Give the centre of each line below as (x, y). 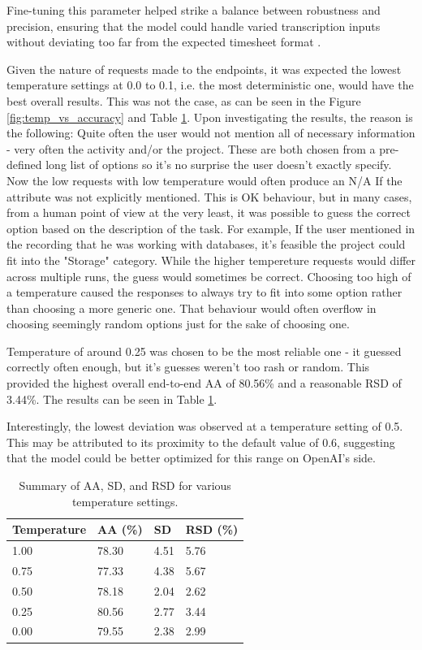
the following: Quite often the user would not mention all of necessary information (211, 133)
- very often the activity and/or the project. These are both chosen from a (191, 148)
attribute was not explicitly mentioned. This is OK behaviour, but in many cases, (209, 196)
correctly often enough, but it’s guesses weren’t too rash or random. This (188, 367)
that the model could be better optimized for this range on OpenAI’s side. (191, 458)
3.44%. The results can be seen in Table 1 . (112, 399)
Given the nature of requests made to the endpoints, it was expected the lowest (204, 69)
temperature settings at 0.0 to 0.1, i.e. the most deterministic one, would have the (210, 85)
